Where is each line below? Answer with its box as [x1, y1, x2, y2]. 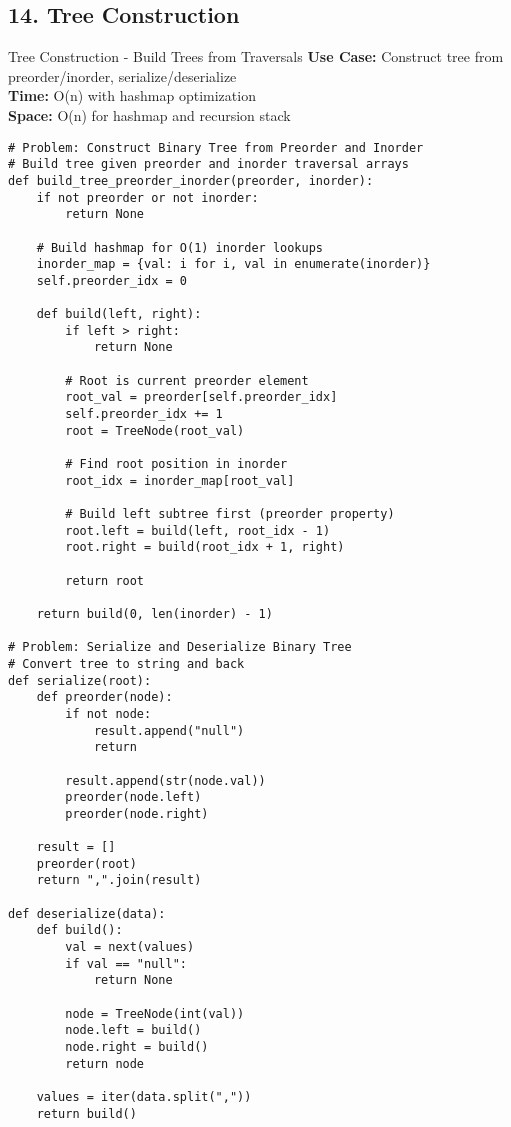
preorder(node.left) [65, 790, 202, 805]
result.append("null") [93, 723, 245, 738]
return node [65, 1056, 145, 1071]
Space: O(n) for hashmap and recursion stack [8, 104, 291, 125]
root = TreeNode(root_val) [65, 423, 245, 438]
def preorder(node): [36, 690, 173, 705]
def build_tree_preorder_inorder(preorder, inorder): [8, 173, 374, 188]
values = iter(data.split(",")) [36, 1089, 252, 1104]
